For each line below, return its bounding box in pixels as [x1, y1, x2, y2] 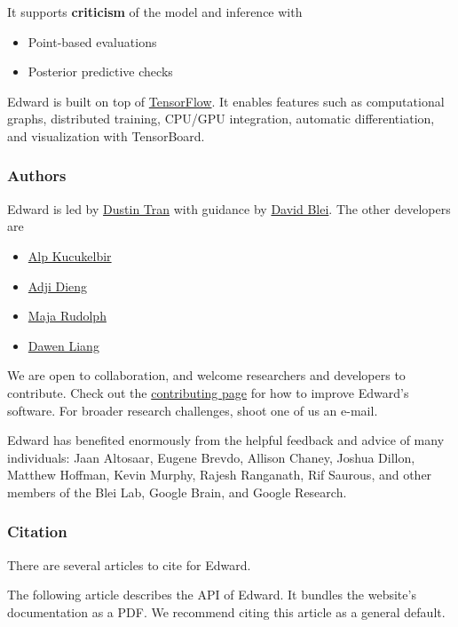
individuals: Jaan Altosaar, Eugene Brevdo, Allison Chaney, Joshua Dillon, [7, 448, 415, 466]
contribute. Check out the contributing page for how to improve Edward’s [7, 383, 409, 401]
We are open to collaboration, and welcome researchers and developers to [7, 366, 406, 385]
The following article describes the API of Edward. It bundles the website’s [7, 585, 416, 604]
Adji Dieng [28, 276, 88, 295]
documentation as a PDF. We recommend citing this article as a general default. [7, 602, 446, 621]
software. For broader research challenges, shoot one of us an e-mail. [7, 401, 378, 419]
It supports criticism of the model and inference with [7, 3, 303, 20]
